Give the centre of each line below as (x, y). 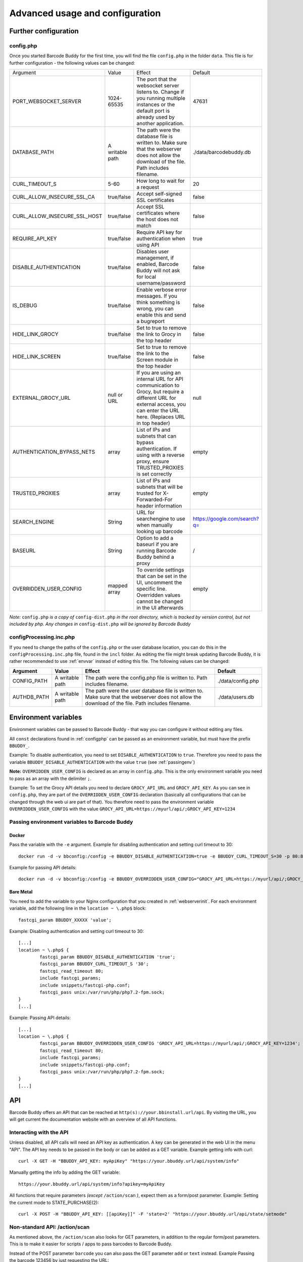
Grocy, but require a (160, 392)
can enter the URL (158, 410)
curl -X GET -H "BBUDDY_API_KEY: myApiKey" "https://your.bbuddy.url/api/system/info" (129, 1161)
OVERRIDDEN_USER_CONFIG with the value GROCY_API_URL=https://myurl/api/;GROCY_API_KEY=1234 (122, 809)
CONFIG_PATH (30, 680)
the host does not (158, 220)
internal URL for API (160, 379)
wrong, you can (155, 309)
